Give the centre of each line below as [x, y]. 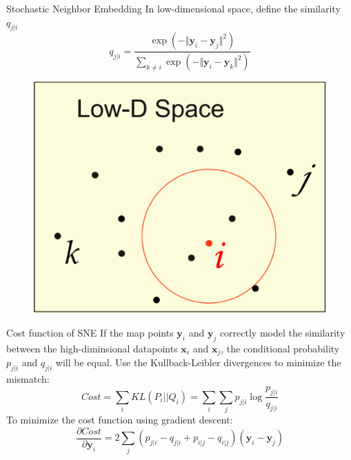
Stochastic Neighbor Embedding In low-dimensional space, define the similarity [173, 8]
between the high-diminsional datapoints [92, 348]
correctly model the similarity [282, 333]
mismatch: [28, 379]
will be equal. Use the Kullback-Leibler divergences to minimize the [198, 362]
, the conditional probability [280, 348]
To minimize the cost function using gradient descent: [120, 420]
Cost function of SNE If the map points [90, 333]
